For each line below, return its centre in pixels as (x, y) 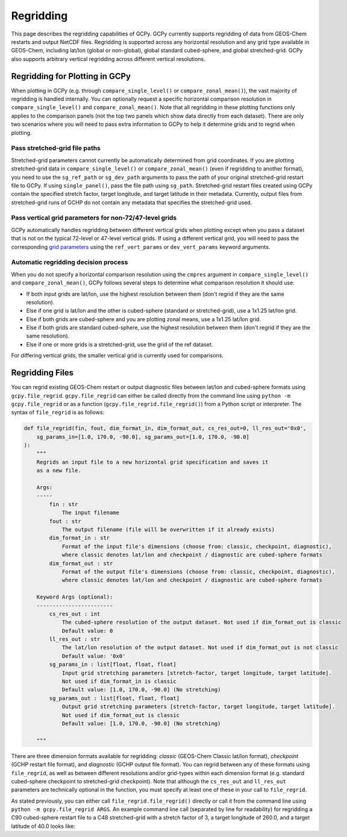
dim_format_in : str (80, 538)
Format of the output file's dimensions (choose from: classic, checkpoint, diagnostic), (199, 572)
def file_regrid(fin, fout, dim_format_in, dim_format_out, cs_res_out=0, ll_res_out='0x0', (165, 428)
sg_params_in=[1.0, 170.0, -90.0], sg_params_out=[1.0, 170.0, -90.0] (143, 437)
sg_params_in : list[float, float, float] (113, 665)
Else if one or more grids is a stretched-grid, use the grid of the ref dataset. (120, 344)
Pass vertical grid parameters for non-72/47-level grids (94, 218)
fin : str (64, 504)
